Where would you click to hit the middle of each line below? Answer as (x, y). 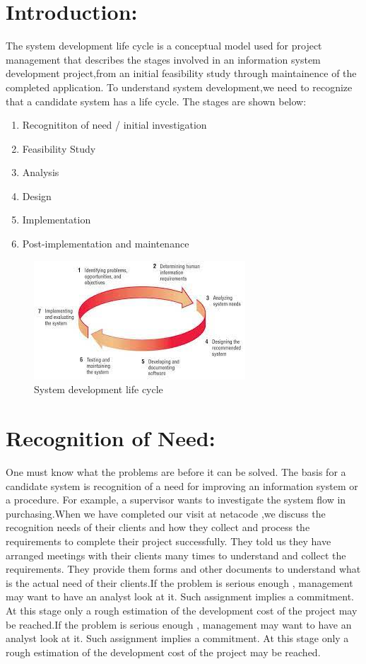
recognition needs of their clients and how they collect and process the (158, 527)
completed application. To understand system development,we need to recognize (179, 87)
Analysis (41, 172)
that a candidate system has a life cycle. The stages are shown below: (156, 101)
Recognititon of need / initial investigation (114, 125)
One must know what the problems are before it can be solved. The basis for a (176, 471)
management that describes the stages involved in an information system (163, 59)
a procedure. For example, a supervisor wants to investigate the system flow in (176, 500)
